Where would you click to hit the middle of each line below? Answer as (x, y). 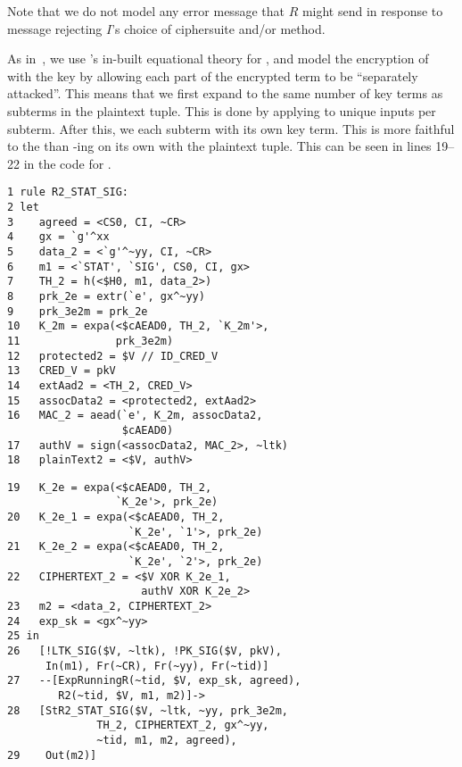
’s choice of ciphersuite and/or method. (219, 28)
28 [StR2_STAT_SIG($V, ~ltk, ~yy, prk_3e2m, (148, 710)
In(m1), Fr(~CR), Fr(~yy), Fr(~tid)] (157, 666)
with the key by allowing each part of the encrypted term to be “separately (213, 75)
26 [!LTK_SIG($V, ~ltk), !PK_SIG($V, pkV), (144, 651)
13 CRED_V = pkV (62, 371)
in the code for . (67, 163)
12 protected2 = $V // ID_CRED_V (113, 356)
